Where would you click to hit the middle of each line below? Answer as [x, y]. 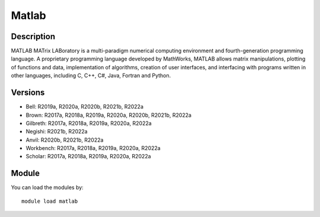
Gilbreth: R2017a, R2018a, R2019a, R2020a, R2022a [89, 123]
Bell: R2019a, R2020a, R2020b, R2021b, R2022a [85, 107]
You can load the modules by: [47, 187]
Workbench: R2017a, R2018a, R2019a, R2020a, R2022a [93, 148]
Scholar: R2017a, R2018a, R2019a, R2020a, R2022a [88, 157]
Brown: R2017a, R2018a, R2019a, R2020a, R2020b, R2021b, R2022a [109, 115]
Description [33, 36]
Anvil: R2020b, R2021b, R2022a [65, 140]
